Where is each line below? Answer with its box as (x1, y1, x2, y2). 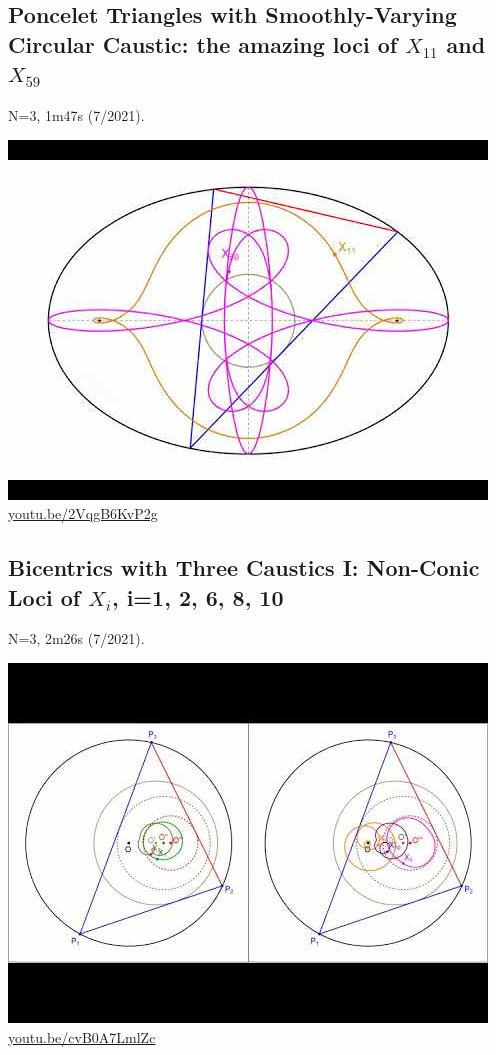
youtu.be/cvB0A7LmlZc (8, 1026, 156, 1047)
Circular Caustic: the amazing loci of (8, 28, 398, 59)
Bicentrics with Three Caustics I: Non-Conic (8, 552, 480, 583)
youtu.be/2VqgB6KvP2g (8, 503, 158, 524)
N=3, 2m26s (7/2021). (8, 628, 145, 649)
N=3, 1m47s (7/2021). (8, 104, 145, 125)
